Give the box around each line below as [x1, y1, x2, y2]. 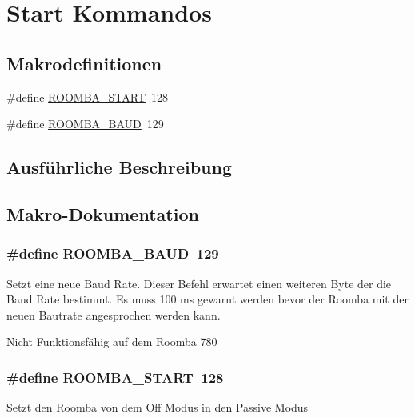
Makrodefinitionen [6, 50, 162, 75]
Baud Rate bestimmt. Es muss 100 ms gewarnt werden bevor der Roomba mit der [6, 291, 409, 307]
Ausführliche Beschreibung [6, 155, 232, 179]
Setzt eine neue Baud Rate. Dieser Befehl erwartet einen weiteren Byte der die [6, 275, 392, 291]
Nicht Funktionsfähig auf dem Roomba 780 [6, 333, 217, 350]
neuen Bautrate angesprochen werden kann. [6, 306, 221, 323]
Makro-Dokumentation [6, 201, 199, 226]
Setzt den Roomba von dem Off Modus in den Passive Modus [6, 399, 309, 416]
